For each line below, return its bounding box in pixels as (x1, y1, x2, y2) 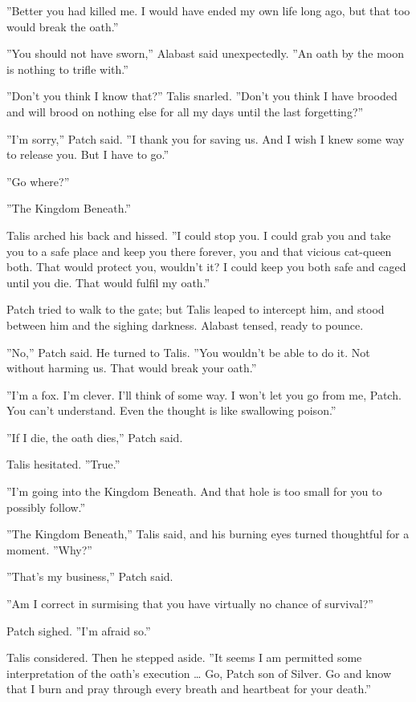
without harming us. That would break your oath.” (6, 359, 257, 376)
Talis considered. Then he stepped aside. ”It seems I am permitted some (6, 649, 362, 666)
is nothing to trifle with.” (6, 60, 128, 77)
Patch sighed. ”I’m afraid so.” (6, 622, 151, 639)
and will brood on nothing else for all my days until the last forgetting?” (6, 103, 364, 120)
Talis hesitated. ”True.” (6, 456, 120, 473)
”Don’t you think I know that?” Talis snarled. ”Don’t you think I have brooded (6, 87, 398, 104)
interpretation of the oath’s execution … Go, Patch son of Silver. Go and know (6, 664, 392, 681)
